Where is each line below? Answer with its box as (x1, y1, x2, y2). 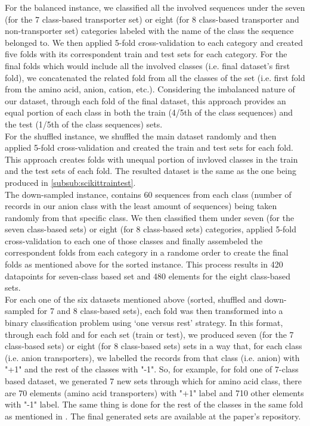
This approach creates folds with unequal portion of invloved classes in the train (5, 153, 298, 165)
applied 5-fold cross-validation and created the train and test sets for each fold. (5, 141, 293, 154)
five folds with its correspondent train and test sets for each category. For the (5, 48, 287, 60)
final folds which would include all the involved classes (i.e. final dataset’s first (5, 59, 290, 71)
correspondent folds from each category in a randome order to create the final (5, 246, 289, 259)
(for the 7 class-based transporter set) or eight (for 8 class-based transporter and (5, 13, 299, 25)
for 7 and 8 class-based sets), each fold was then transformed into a (37, 304, 283, 317)
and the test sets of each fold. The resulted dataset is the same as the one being (5, 164, 297, 177)
